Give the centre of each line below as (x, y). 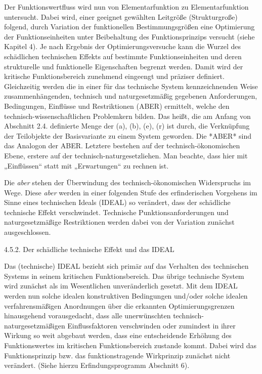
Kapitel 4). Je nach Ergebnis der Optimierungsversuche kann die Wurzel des (122, 46)
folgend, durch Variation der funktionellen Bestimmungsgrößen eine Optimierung (129, 27)
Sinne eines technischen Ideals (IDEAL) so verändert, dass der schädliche (117, 202)
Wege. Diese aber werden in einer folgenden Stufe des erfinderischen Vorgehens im (131, 192)
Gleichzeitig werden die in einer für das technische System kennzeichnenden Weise (131, 86)
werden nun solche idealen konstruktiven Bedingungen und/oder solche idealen (126, 296)
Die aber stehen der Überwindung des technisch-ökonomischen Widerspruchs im (128, 182)
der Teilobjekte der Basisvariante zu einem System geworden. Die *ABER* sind (128, 135)
